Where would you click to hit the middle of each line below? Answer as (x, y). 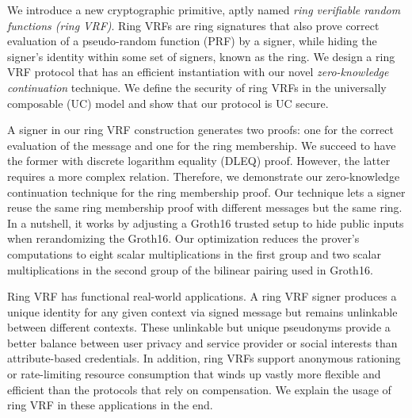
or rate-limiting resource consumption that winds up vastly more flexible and (194, 374)
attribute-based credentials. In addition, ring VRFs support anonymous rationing (204, 358)
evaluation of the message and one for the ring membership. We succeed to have (202, 145)
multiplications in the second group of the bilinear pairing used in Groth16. (190, 269)
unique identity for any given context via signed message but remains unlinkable (202, 311)
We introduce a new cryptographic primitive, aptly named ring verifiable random (204, 10)
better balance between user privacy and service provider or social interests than (202, 342)
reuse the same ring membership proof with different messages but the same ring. (205, 207)
